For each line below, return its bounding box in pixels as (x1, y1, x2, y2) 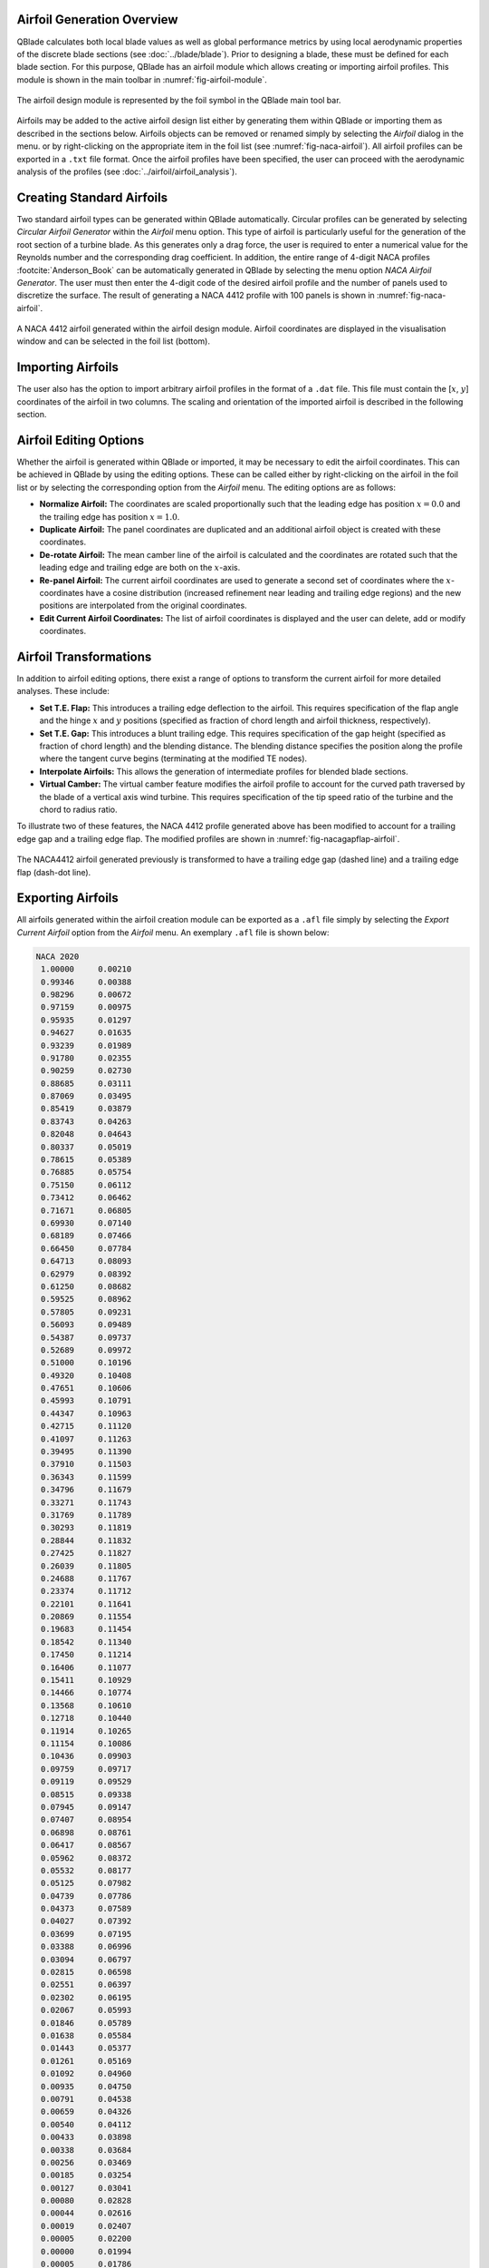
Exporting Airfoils (16, 890, 120, 906)
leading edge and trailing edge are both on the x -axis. (39, 562, 241, 573)
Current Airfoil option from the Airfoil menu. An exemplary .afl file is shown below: (16, 926, 330, 938)
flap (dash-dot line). (16, 866, 91, 877)
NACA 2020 (35, 951, 80, 962)
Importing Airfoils (16, 359, 120, 376)
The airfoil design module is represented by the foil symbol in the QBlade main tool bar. (16, 95, 341, 106)
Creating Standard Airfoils (16, 190, 168, 205)
